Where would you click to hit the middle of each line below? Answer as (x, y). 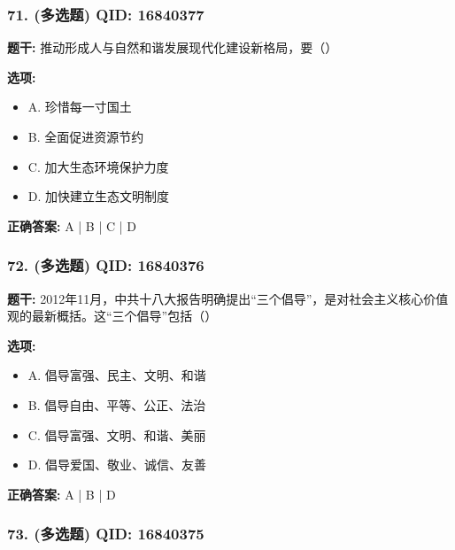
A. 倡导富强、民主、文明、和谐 (117, 375)
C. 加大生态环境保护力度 (98, 166)
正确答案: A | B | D (62, 494)
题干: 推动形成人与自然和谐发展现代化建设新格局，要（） (173, 47)
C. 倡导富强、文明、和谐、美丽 (117, 434)
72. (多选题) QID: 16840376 (106, 265)
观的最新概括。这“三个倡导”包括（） (112, 316)
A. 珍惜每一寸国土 (80, 107)
